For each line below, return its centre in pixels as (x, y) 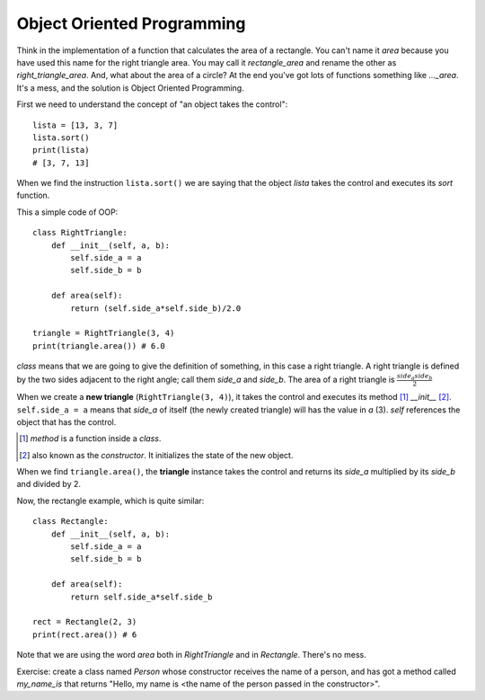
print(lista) (61, 150)
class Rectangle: (71, 522)
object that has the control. (66, 421)
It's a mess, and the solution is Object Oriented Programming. (130, 88)
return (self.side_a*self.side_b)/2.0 (156, 308)
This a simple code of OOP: (67, 212)
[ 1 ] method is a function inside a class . (90, 439)
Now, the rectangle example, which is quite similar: (110, 501)
